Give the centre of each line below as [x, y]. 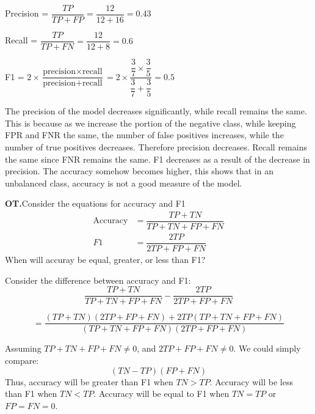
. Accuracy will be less [251, 381]
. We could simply [267, 348]
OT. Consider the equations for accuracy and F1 [95, 203]
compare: [22, 360]
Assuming [23, 348]
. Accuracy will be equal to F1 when [161, 394]
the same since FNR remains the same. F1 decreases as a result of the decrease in [157, 159]
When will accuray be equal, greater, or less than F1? [105, 260]
